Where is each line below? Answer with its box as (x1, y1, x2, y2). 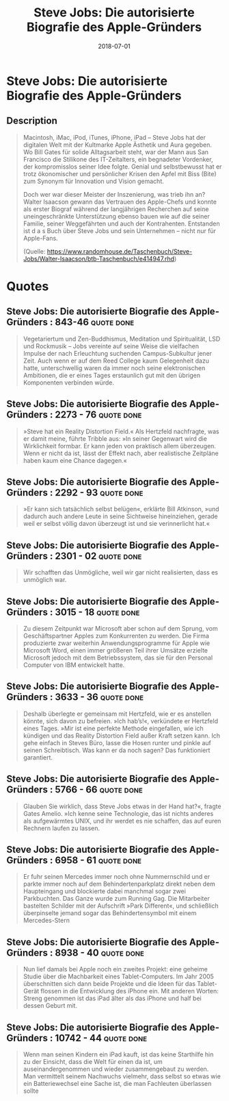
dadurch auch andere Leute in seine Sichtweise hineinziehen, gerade (23, 512, 218, 520)
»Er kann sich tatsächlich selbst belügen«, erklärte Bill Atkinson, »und (23, 505, 219, 513)
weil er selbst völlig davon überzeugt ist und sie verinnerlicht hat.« (23, 520, 210, 528)
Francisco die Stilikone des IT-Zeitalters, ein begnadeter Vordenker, (23, 155, 213, 163)
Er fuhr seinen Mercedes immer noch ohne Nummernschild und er (23, 873, 210, 881)
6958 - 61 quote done (55, 855, 142, 867)
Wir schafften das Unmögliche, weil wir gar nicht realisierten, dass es (23, 568, 218, 577)
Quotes (6, 278, 49, 294)
